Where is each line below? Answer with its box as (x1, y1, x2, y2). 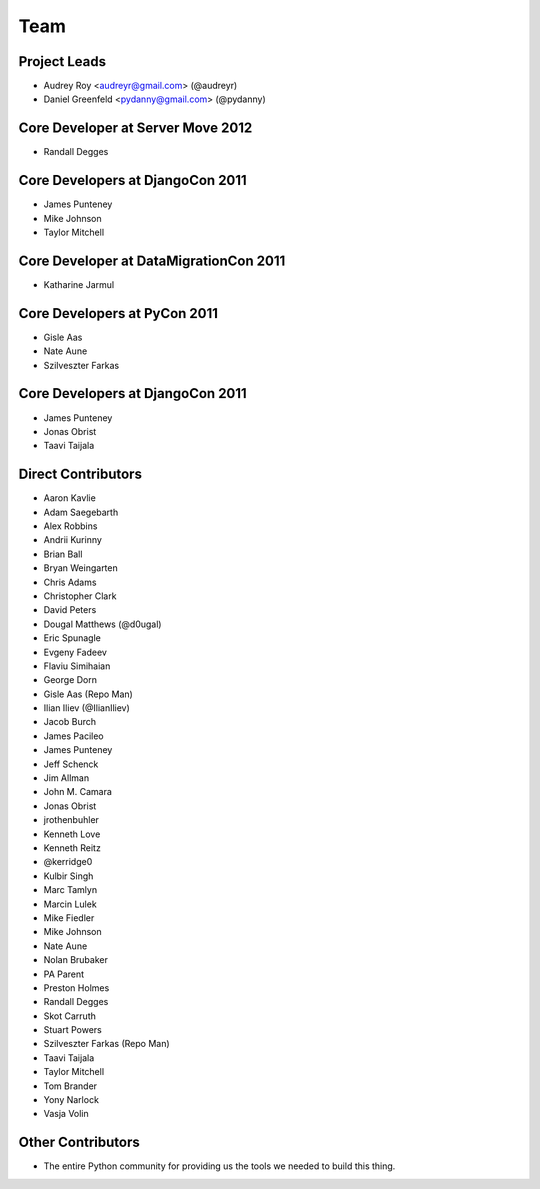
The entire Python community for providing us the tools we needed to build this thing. (43, 1160, 396, 1172)
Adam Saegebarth (43, 506, 119, 518)
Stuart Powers (43, 1024, 102, 1036)
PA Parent (43, 968, 85, 980)
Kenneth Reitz (43, 842, 102, 854)
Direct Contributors (18, 466, 142, 483)
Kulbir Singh (43, 870, 94, 882)
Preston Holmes (43, 981, 110, 994)
